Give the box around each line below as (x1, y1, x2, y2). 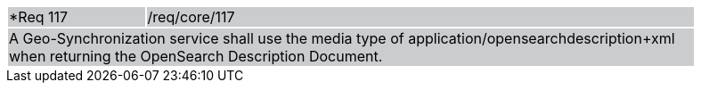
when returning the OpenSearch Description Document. (9, 47, 383, 65)
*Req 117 (9, 8, 69, 26)
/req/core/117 (147, 8, 235, 26)
